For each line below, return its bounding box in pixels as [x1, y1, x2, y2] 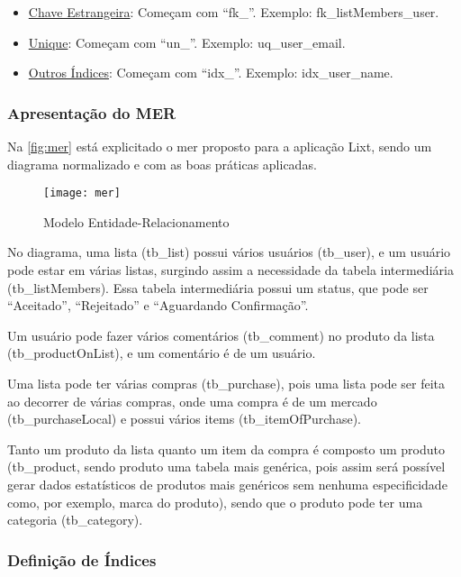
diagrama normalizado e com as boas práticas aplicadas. [7, 154, 317, 173]
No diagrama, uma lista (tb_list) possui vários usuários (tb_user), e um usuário [7, 243, 451, 261]
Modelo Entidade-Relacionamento [43, 212, 230, 231]
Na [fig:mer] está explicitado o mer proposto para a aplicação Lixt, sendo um [7, 137, 432, 155]
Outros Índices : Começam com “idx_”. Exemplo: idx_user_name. [28, 63, 393, 82]
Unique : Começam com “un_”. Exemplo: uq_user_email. [28, 32, 346, 51]
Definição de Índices [7, 548, 157, 571]
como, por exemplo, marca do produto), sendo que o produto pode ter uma [7, 492, 423, 511]
